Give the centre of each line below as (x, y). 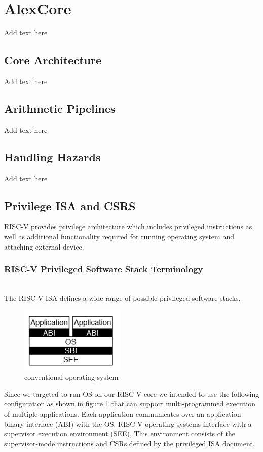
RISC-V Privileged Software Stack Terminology (104, 269)
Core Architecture (53, 60)
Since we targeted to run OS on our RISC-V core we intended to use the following (132, 394)
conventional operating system (71, 377)
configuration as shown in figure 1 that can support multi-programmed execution (130, 404)
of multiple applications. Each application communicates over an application (123, 413)
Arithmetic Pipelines (60, 108)
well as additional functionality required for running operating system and (119, 236)
